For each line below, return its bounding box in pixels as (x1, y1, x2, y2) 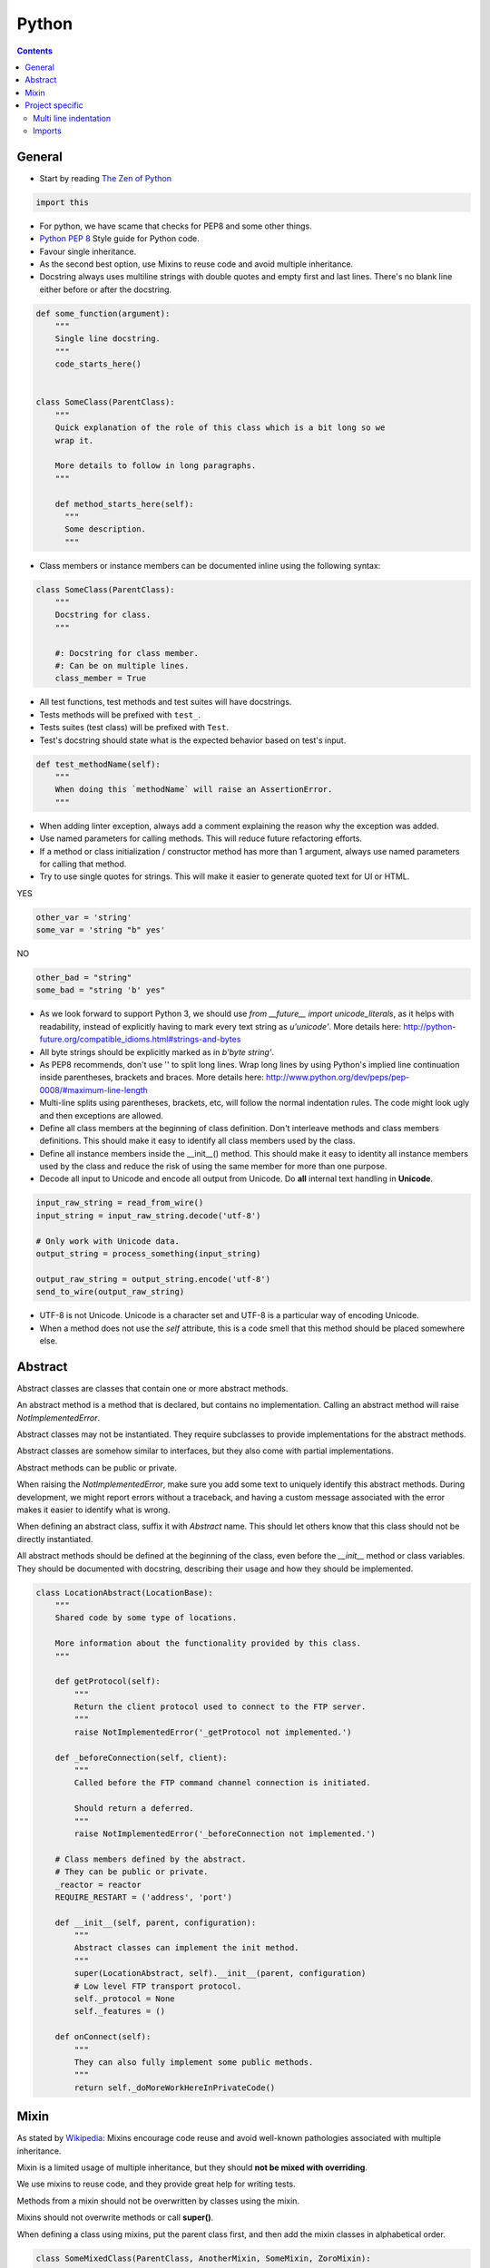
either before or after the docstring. (39, 284, 172, 295)
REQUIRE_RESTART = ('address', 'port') (54, 1892, 233, 1902)
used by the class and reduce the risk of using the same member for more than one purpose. (39, 1161, 387, 1172)
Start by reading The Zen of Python (39, 172, 172, 183)
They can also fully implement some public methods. (73, 2058, 314, 2068)
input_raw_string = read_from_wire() (35, 1198, 204, 1208)
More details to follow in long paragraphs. (54, 461, 257, 471)
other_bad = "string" (35, 973, 132, 983)
